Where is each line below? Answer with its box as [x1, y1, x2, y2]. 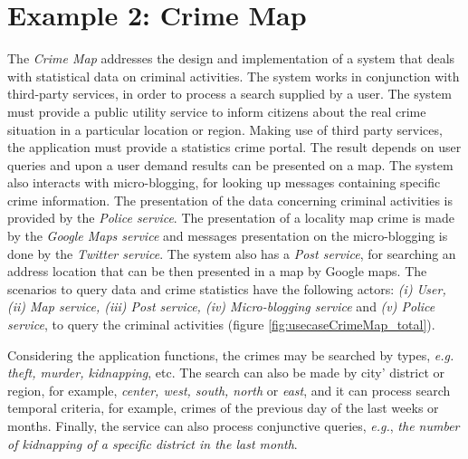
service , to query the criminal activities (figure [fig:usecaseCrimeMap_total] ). [7, 315, 435, 334]
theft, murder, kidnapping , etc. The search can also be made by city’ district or [7, 363, 445, 382]
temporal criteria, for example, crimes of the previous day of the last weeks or [7, 398, 439, 417]
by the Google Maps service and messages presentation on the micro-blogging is [7, 226, 448, 245]
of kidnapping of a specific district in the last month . [7, 434, 298, 453]
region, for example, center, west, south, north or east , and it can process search [7, 380, 451, 399]
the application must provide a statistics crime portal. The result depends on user [7, 138, 462, 157]
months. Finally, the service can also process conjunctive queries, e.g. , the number [7, 416, 460, 435]
